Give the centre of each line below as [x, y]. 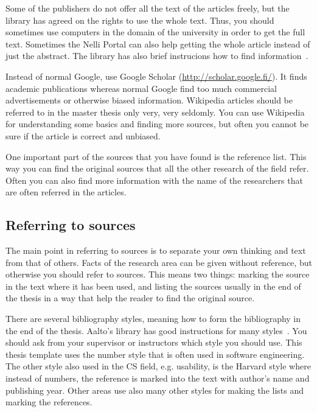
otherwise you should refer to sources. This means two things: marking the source [158, 274]
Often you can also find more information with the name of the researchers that [154, 180]
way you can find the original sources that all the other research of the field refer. [157, 168]
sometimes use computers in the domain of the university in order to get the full [155, 32]
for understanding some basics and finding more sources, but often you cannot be [157, 124]
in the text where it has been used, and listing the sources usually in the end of [153, 286]
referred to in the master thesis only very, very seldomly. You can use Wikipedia [155, 112]
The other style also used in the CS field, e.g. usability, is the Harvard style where [158, 366]
